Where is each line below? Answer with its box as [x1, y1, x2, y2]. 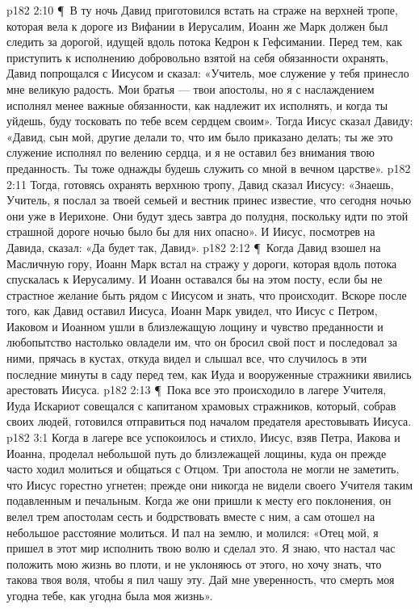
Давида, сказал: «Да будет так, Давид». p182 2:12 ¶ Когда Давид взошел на [6, 238, 381, 255]
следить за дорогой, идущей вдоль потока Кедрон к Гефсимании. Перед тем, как [6, 33, 402, 50]
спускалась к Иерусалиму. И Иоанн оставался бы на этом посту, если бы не [6, 271, 383, 288]
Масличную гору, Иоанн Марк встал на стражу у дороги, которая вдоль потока [6, 254, 397, 271]
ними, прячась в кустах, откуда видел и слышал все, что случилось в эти [6, 350, 367, 367]
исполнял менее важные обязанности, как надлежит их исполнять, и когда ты [6, 96, 388, 113]
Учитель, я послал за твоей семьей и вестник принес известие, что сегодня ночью [6, 191, 412, 208]
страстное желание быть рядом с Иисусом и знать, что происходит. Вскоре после [6, 286, 407, 303]
